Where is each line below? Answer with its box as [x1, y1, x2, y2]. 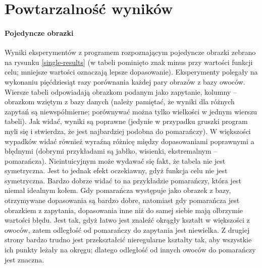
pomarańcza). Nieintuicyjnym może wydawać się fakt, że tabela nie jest [5, 155, 226, 166]
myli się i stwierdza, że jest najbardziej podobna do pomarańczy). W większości [5, 125, 251, 136]
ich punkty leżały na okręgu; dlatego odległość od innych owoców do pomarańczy [5, 244, 256, 255]
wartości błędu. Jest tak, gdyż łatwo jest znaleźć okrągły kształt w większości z [5, 215, 250, 225]
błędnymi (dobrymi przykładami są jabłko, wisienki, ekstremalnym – [5, 146, 218, 156]
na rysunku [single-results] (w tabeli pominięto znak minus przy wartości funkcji [5, 56, 253, 67]
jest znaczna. [5, 254, 44, 264]
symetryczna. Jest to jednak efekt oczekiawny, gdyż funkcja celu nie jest [5, 165, 228, 176]
